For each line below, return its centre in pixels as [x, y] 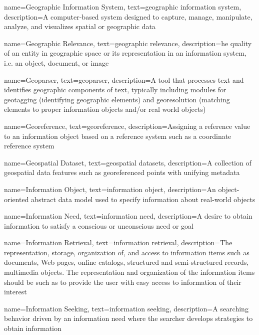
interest [15, 292]
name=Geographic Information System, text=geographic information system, [123, 7]
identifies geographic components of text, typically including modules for [115, 90]
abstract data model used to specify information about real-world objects [143, 199]
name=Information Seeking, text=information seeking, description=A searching [126, 308]
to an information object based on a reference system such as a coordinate [118, 136]
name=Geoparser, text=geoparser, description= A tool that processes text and [124, 79]
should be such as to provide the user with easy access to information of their [123, 282]
